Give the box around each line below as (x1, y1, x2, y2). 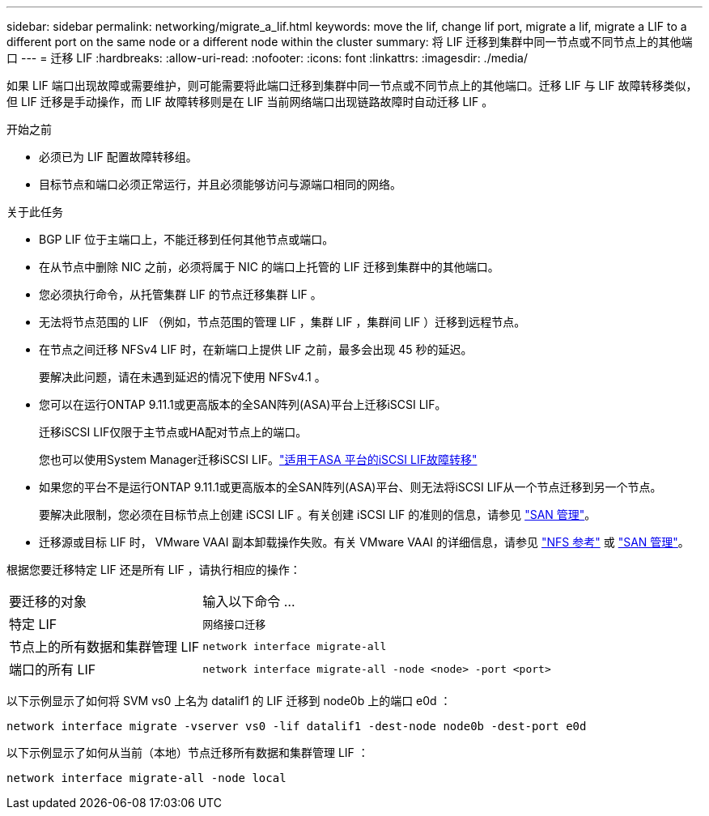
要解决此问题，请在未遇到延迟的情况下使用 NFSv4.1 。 (39, 370, 326, 384)
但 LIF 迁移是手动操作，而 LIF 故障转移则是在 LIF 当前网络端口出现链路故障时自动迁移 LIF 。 (6, 95, 494, 108)
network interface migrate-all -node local (6, 771, 287, 784)
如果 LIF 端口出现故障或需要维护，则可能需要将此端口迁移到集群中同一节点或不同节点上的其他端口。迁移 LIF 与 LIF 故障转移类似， (6, 79, 698, 92)
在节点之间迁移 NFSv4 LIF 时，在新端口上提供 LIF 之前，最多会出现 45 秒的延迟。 (39, 342, 473, 356)
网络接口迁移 (202, 618, 266, 631)
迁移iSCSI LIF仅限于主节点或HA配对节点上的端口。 (39, 425, 308, 439)
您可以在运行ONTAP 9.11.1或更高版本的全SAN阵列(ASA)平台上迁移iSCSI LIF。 (39, 397, 447, 411)
